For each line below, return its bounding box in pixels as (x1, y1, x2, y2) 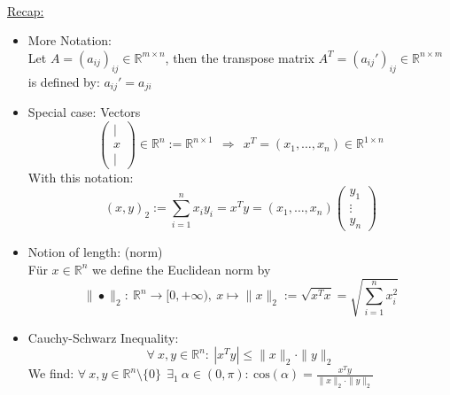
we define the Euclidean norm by (91, 259, 271, 278)
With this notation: (27, 167, 134, 186)
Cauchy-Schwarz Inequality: (27, 328, 179, 346)
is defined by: (27, 72, 100, 90)
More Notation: (27, 31, 112, 50)
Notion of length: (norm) (27, 243, 163, 261)
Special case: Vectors (27, 103, 141, 121)
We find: (27, 364, 74, 383)
